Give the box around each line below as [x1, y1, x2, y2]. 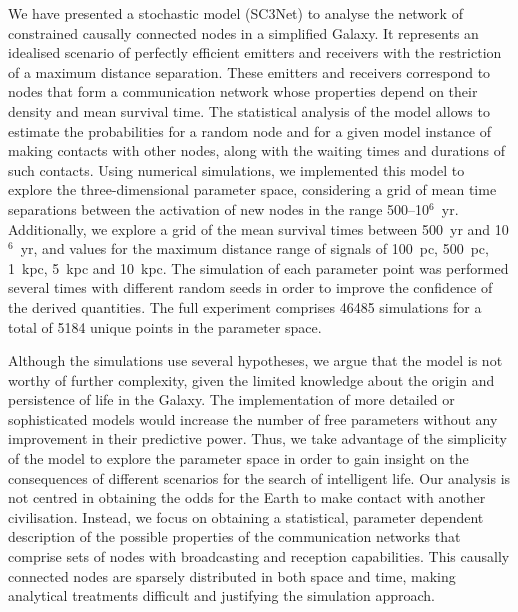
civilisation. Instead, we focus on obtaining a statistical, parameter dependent [8, 506, 484, 527]
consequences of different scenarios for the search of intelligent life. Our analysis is [8, 467, 511, 488]
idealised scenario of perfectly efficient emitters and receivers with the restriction [8, 42, 502, 63]
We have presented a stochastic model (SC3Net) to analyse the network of [8, 3, 463, 23]
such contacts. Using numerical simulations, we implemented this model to [8, 159, 465, 180]
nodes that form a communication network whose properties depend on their [8, 81, 478, 102]
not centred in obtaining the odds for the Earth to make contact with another [8, 487, 486, 508]
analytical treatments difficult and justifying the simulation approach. [8, 585, 435, 606]
